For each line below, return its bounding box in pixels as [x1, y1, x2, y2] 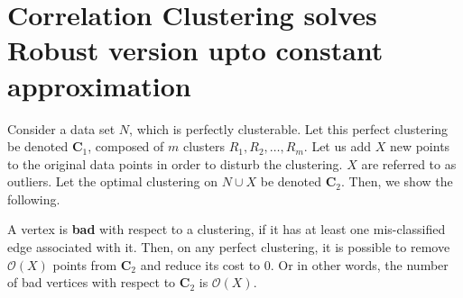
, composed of [88, 137, 164, 156]
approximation [7, 67, 191, 104]
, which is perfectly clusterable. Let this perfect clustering [129, 119, 449, 138]
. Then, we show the [341, 172, 453, 191]
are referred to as [361, 154, 457, 173]
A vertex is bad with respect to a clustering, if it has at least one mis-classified [7, 220, 446, 239]
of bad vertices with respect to [7, 273, 176, 292]
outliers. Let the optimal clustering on [7, 172, 218, 191]
